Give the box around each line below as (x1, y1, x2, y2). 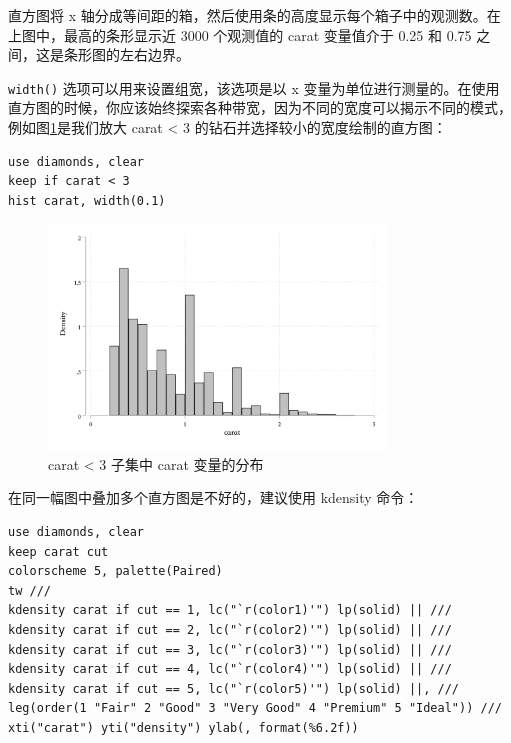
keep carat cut (8, 544, 109, 559)
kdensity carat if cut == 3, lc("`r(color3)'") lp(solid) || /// (8, 642, 452, 657)
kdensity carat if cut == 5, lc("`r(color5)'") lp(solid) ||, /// (8, 681, 460, 696)
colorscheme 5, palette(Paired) (8, 564, 223, 579)
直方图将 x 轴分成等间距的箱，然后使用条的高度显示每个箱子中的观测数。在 (8, 5, 501, 25)
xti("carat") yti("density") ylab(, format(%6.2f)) (8, 721, 359, 736)
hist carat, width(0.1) (8, 193, 166, 208)
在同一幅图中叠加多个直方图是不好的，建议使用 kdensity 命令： (8, 487, 419, 508)
